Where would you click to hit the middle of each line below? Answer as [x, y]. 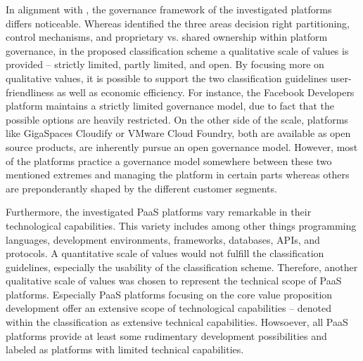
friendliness [30, 92]
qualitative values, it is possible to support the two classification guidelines [167, 78]
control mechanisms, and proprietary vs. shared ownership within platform [167, 37]
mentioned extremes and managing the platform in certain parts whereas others [178, 175]
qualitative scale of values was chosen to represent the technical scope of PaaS [174, 281]
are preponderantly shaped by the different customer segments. [141, 188]
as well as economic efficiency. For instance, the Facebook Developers [205, 92]
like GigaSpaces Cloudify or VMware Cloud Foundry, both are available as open [178, 133]
